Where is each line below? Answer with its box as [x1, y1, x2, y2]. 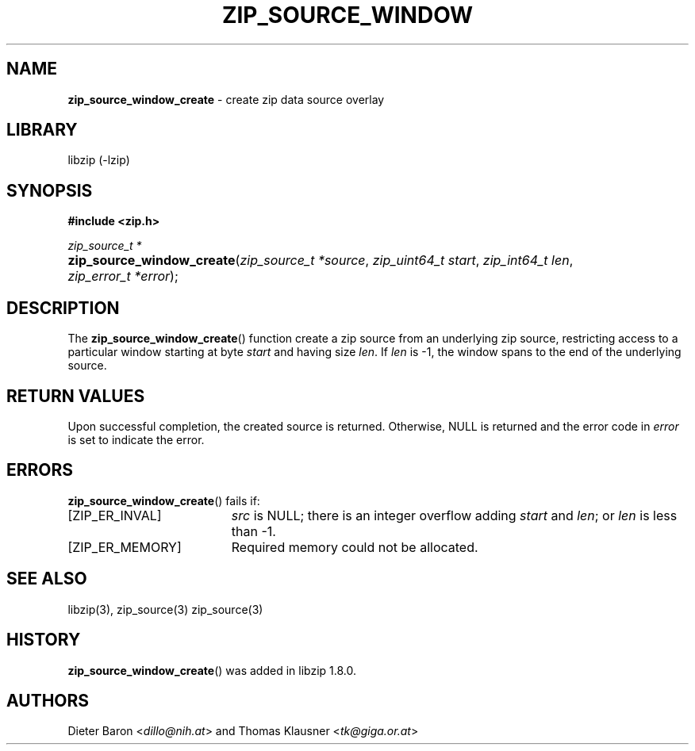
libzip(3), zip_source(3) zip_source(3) [67, 602, 263, 616]
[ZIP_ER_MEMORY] [67, 538, 182, 555]
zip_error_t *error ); [67, 268, 179, 285]
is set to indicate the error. [67, 432, 205, 446]
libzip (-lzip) [67, 153, 130, 167]
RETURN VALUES [6, 385, 145, 406]
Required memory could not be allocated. [231, 538, 478, 555]
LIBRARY [6, 120, 78, 140]
